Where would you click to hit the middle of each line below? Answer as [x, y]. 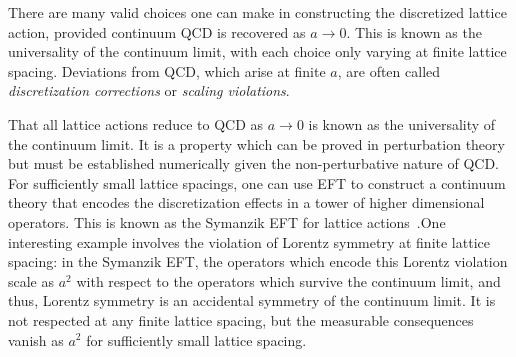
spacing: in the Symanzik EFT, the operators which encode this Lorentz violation [258, 261]
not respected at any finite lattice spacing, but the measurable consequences [241, 319]
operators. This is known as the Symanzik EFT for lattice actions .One [227, 221]
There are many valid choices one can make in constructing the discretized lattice [257, 12]
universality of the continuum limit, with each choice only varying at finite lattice [257, 51]
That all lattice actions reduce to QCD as [136, 123]
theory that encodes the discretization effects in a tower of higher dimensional [246, 202]
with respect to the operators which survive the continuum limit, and [288, 280]
